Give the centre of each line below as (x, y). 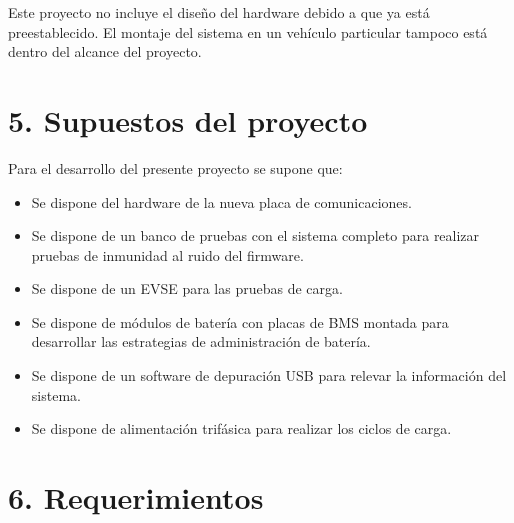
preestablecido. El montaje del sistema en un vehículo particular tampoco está (248, 31)
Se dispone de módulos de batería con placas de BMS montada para (240, 321)
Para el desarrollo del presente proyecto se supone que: (175, 167)
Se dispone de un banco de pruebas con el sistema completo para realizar (255, 235)
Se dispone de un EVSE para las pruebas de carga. (187, 288)
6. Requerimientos (136, 497)
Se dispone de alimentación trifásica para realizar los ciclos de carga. (241, 428)
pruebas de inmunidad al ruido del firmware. (167, 254)
